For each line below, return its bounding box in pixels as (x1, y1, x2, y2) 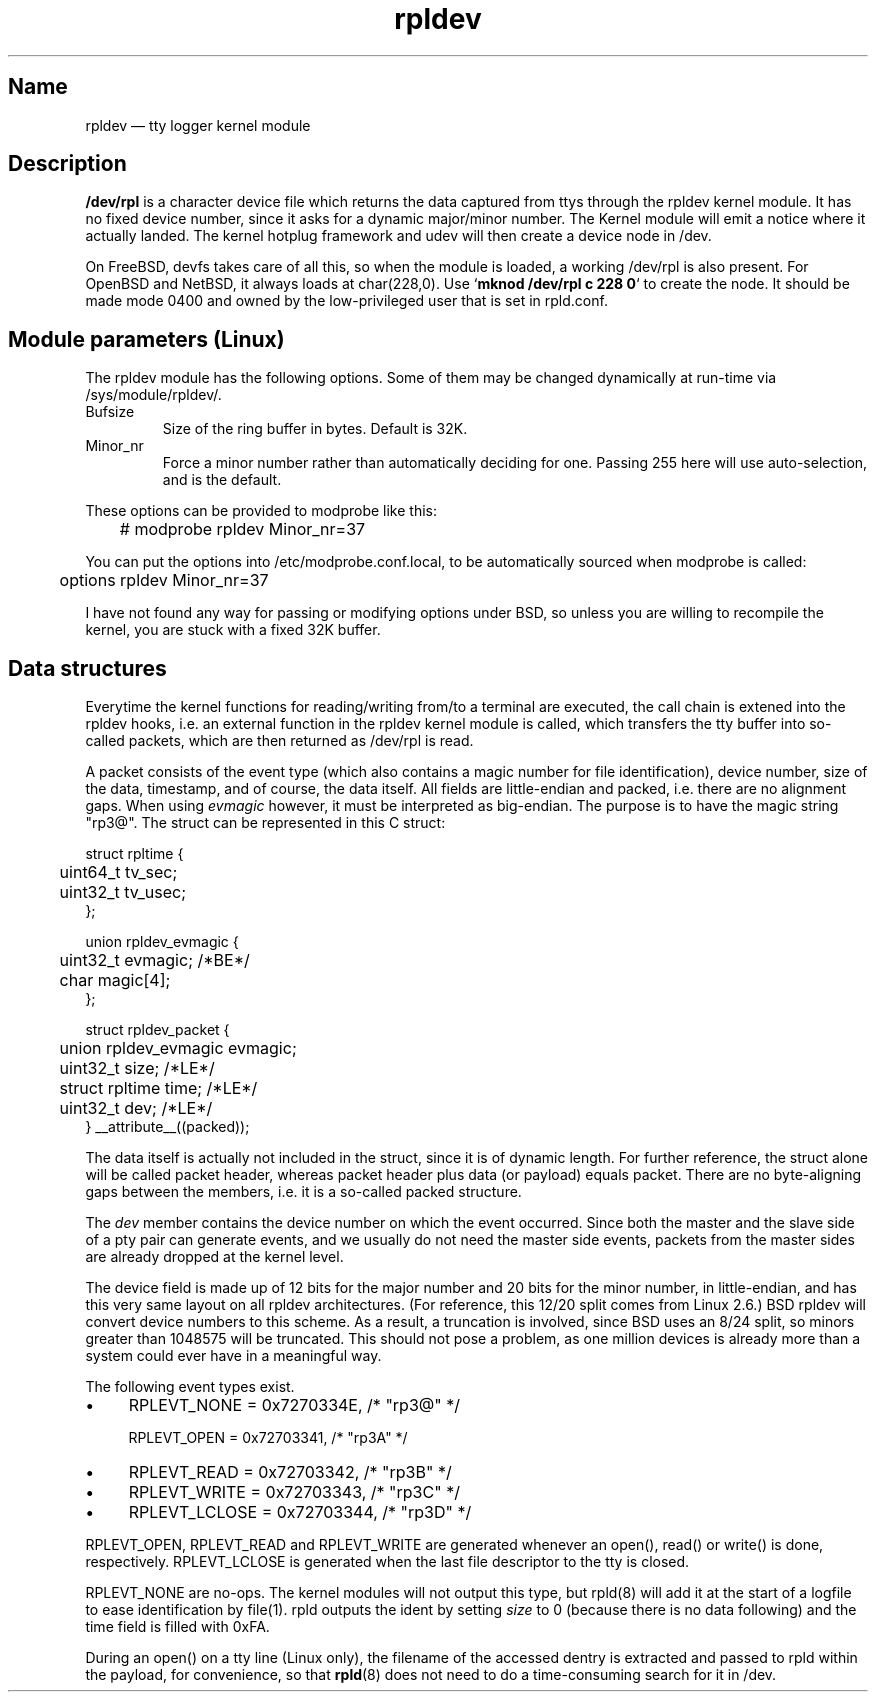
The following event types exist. (85, 1378, 295, 1396)
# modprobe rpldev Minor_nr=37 (119, 519, 366, 540)
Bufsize (85, 403, 135, 421)
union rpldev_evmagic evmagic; (59, 1038, 297, 1059)
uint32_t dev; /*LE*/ (59, 1098, 213, 1119)
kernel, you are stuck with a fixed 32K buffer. (85, 621, 381, 639)
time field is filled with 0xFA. (85, 1618, 270, 1636)
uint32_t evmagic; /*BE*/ (59, 950, 250, 971)
